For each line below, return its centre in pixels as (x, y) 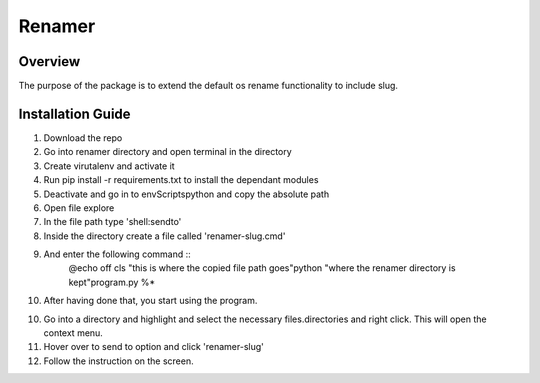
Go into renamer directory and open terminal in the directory (167, 152)
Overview (49, 61)
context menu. (73, 333)
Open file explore (79, 207)
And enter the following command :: (117, 254)
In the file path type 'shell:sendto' (112, 222)
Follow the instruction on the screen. (118, 361)
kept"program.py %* (112, 282)
